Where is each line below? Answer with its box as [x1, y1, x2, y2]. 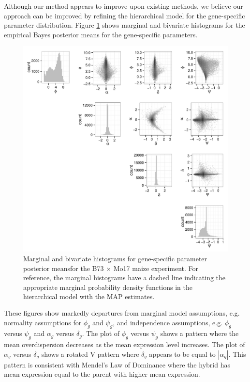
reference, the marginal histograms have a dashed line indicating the [23, 272, 226, 283]
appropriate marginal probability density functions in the [23, 282, 192, 292]
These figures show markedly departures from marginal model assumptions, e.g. [4, 307, 240, 318]
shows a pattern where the [160, 328, 239, 338]
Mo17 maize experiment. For [113, 263, 199, 273]
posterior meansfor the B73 [23, 263, 104, 273]
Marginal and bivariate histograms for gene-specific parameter [23, 253, 207, 263]
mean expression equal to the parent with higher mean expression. [4, 369, 200, 379]
